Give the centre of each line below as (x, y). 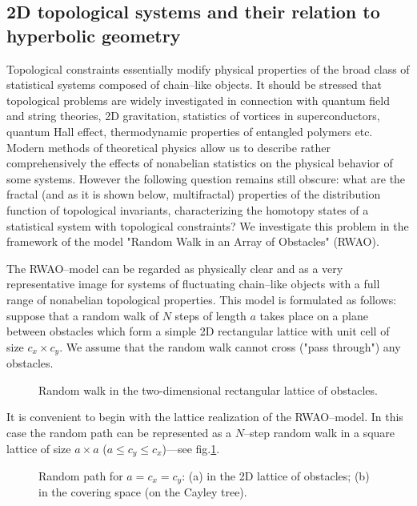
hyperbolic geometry (94, 35)
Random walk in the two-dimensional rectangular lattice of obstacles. (208, 390)
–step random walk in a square (320, 432)
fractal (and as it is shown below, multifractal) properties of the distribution (194, 194)
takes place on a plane (314, 315)
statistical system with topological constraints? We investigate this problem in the (208, 225)
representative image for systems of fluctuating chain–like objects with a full (193, 284)
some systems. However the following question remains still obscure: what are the (206, 178)
